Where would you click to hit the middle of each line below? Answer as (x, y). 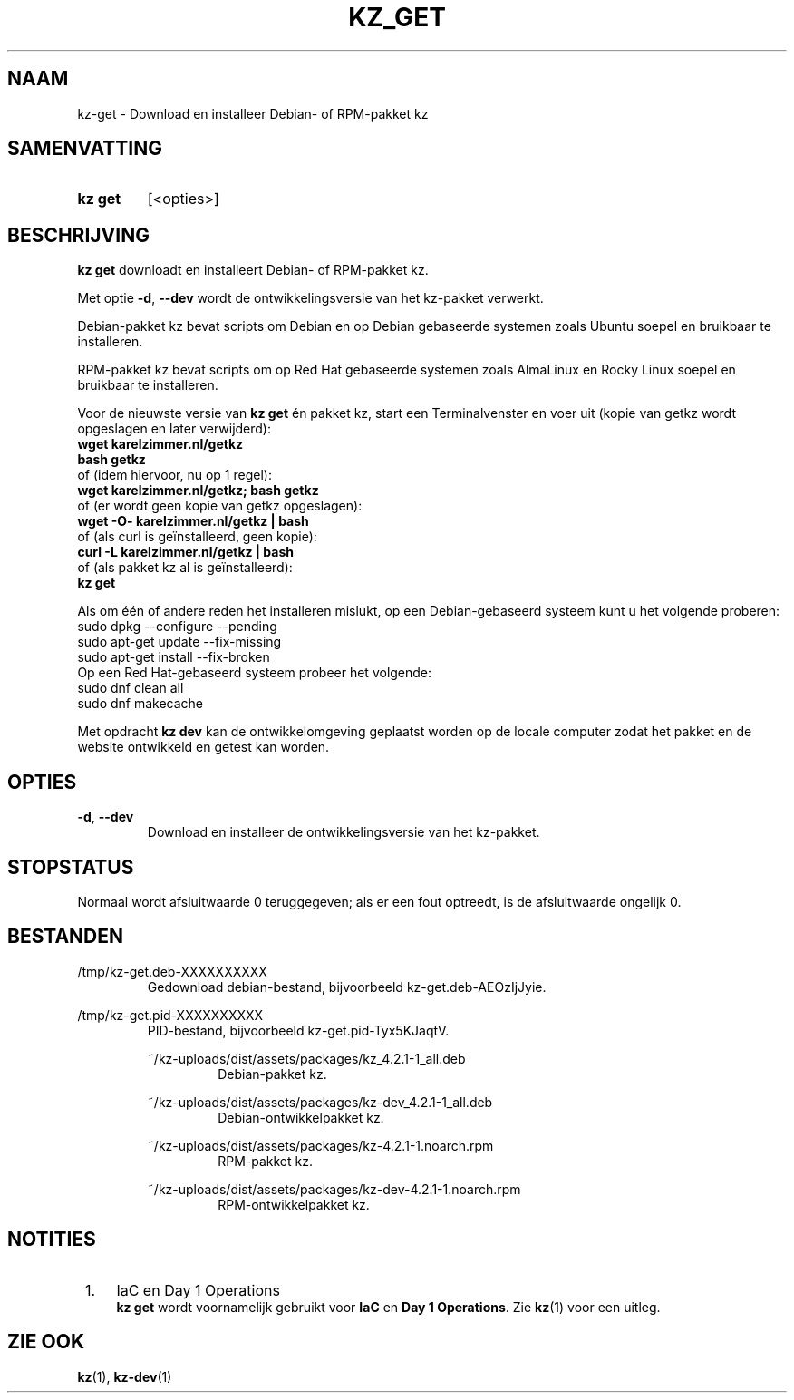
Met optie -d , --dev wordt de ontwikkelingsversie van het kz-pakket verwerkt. (310, 298)
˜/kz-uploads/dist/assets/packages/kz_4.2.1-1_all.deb (306, 1058)
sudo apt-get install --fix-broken (174, 657)
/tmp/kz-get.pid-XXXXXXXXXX (170, 1015)
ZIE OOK (46, 1342)
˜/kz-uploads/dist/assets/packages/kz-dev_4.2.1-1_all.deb (320, 1102)
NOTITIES (52, 1240)
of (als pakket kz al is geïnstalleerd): (185, 568)
